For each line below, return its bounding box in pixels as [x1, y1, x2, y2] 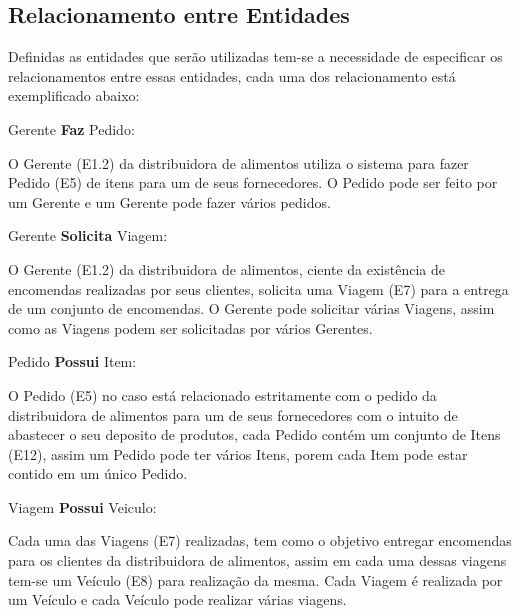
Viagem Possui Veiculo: [8, 496, 157, 517]
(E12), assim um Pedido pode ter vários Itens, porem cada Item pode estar [8, 443, 468, 464]
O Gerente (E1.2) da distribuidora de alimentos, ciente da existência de [8, 258, 445, 279]
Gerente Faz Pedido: [8, 118, 135, 139]
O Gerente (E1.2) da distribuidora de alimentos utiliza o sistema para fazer [8, 152, 469, 173]
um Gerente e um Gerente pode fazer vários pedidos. [8, 191, 331, 212]
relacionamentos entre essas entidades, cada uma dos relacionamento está [8, 65, 456, 86]
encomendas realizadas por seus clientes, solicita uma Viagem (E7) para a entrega [8, 278, 509, 299]
